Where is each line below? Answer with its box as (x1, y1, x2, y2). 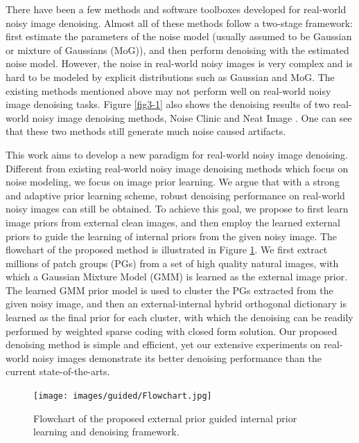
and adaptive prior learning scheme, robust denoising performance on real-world (6, 188, 345, 202)
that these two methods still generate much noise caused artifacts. (6, 124, 286, 138)
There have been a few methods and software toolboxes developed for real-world (6, 2, 347, 16)
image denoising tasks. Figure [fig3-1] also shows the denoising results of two (6, 97, 330, 111)
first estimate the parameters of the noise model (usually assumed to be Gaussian (6, 29, 352, 44)
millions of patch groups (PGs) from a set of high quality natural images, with (6, 255, 339, 270)
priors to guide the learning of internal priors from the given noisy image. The (6, 228, 338, 243)
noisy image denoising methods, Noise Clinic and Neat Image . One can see (32, 110, 352, 125)
